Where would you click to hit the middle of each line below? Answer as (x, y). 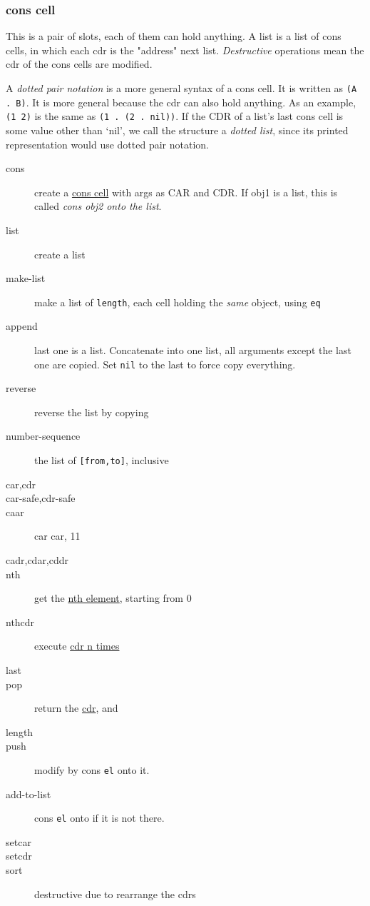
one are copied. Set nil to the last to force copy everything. (165, 364)
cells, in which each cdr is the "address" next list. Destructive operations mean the (185, 50)
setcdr (19, 856)
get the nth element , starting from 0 (113, 598)
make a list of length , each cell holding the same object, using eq (178, 302)
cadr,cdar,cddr (37, 560)
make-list (26, 278)
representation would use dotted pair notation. (107, 144)
